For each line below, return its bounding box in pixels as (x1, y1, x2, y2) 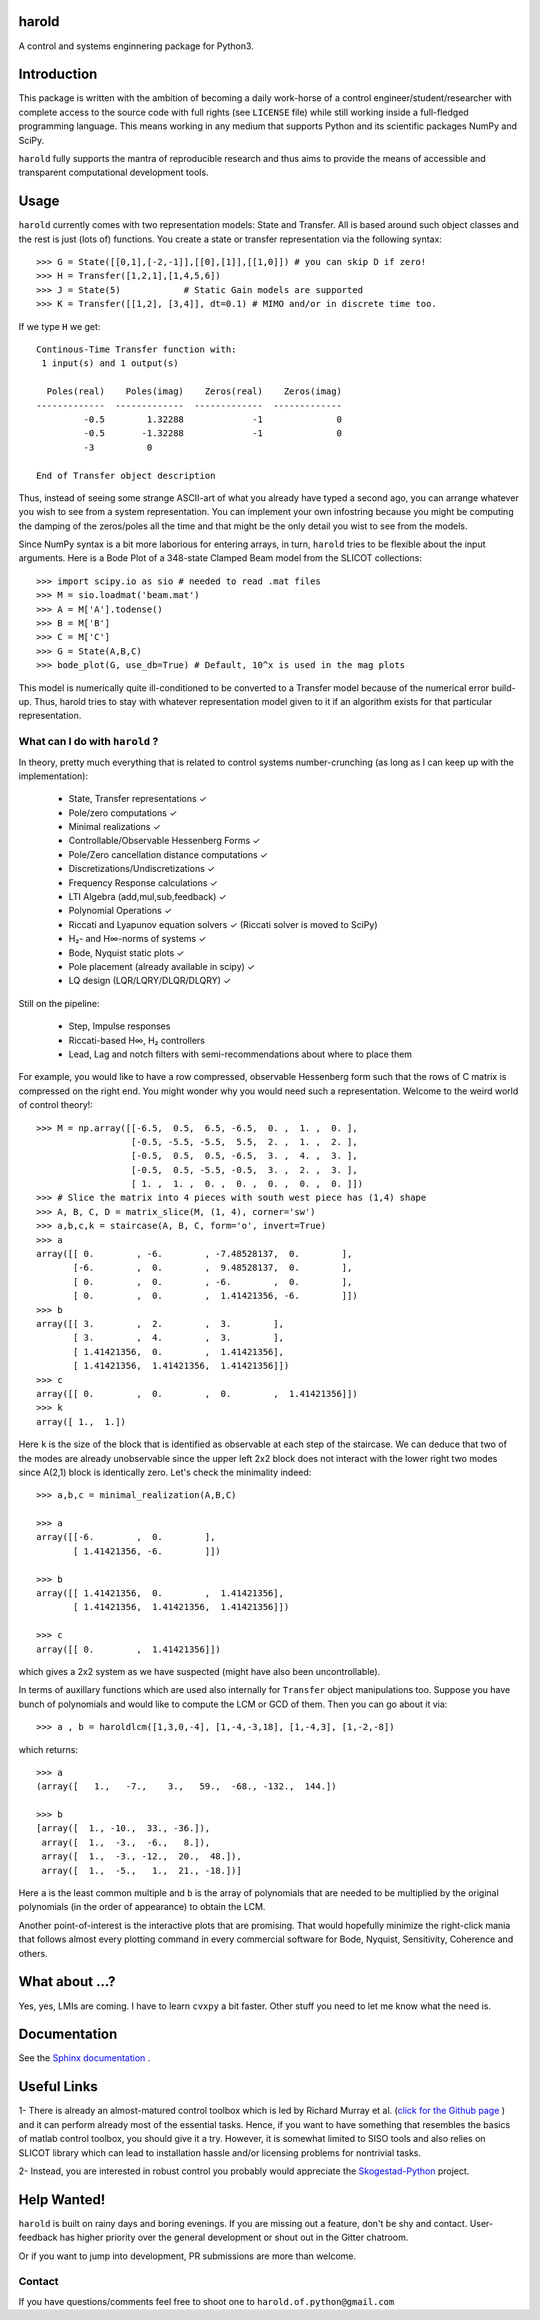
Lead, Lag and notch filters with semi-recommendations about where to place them (68, 1048, 413, 1060)
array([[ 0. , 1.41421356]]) (36, 1643, 222, 1655)
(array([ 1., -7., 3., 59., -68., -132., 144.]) (36, 1781, 337, 1792)
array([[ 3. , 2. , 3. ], (36, 1318, 285, 1329)
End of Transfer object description (36, 470, 216, 481)
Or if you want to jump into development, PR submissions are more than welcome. (18, 2250, 357, 2262)
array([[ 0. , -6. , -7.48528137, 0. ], (36, 1248, 353, 1260)
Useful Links (18, 2078, 99, 2095)
